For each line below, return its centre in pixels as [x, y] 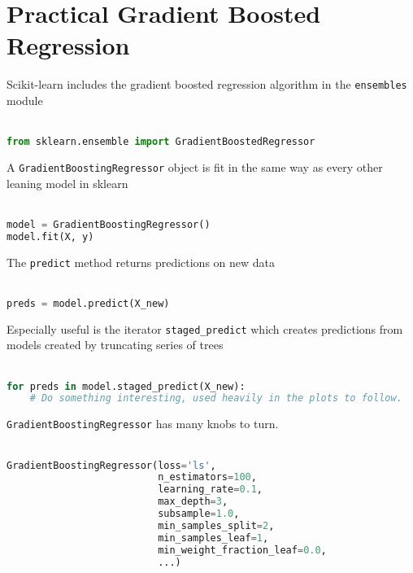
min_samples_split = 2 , [216, 525]
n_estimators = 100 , [207, 477]
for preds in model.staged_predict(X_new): [126, 386]
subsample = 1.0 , [199, 514]
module [25, 100]
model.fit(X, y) [50, 236]
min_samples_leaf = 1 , [213, 538]
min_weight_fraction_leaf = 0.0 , [242, 550]
